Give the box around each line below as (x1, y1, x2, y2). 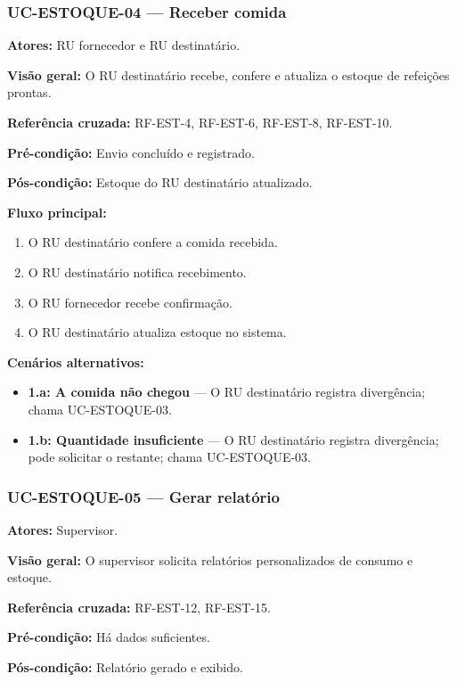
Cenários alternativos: (7, 352, 144, 371)
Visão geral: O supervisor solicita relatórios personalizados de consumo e (7, 550, 413, 569)
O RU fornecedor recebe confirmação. (28, 292, 233, 311)
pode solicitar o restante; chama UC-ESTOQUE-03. (28, 448, 311, 466)
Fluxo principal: (7, 202, 107, 221)
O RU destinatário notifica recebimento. (28, 262, 247, 281)
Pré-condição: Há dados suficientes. (7, 628, 210, 646)
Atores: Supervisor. (7, 520, 118, 538)
